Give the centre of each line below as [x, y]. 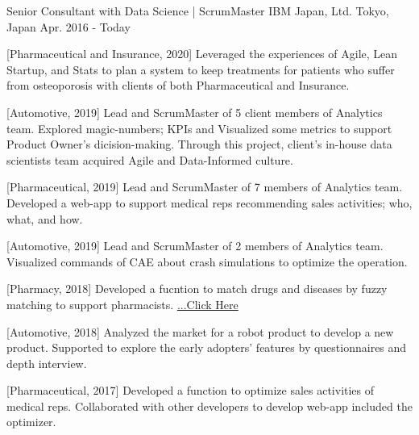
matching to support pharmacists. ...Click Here [122, 304]
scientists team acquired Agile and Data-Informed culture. [150, 159]
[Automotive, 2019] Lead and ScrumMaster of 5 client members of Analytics [195, 112]
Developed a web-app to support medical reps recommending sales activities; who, [209, 202]
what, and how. [45, 218]
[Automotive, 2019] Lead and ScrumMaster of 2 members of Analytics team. [195, 246]
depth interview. [47, 363]
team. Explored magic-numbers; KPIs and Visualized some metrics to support [199, 128]
